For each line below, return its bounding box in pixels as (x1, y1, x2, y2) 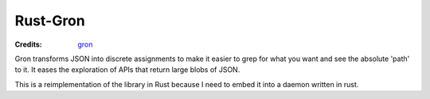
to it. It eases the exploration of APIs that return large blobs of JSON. (14, 65, 240, 74)
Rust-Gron (14, 12, 85, 29)
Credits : (14, 40, 43, 49)
